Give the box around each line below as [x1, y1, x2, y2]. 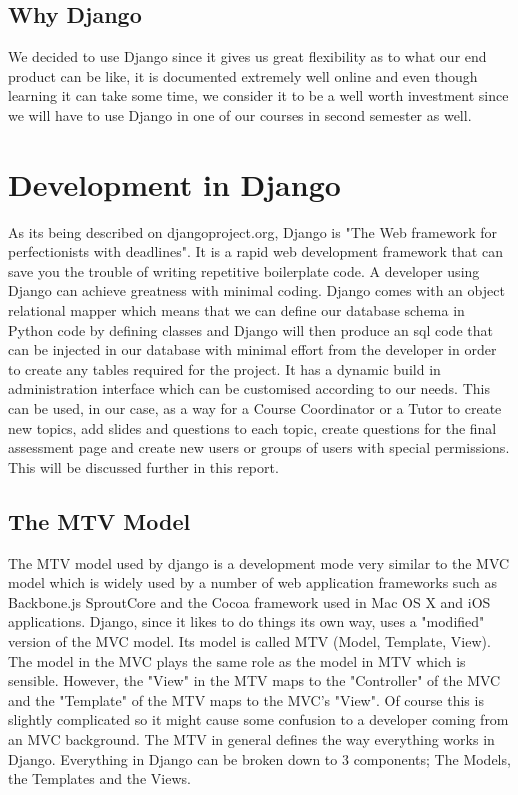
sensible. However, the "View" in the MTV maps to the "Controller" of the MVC [8, 670, 501, 691]
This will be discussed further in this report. [8, 456, 279, 477]
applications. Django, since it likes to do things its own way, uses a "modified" [8, 611, 485, 632]
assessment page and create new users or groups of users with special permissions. [8, 437, 510, 458]
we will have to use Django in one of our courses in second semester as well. [8, 104, 472, 125]
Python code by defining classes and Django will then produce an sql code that [8, 319, 493, 340]
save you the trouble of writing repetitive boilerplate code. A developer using [8, 260, 480, 281]
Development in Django [8, 163, 341, 204]
